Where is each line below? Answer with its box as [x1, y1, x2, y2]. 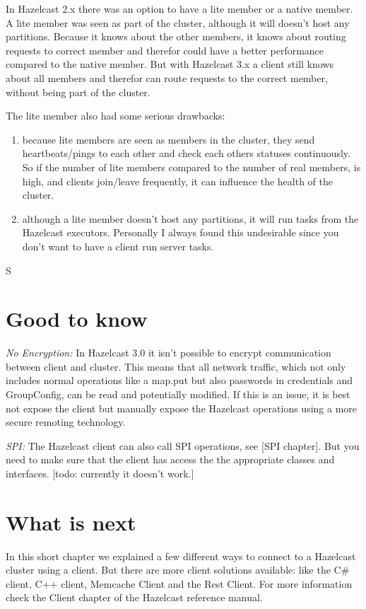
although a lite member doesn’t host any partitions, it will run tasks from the [22, 211, 359, 226]
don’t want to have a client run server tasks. [22, 238, 214, 253]
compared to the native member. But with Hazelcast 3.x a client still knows [6, 57, 334, 71]
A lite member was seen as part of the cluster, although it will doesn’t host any [6, 15, 350, 30]
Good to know [6, 304, 148, 333]
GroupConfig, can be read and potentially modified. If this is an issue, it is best [6, 387, 350, 401]
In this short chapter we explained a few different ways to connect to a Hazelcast [6, 548, 356, 563]
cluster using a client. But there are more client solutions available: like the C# [6, 562, 350, 577]
